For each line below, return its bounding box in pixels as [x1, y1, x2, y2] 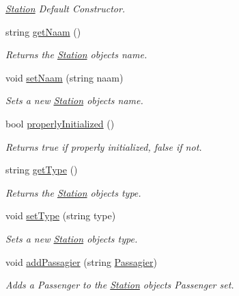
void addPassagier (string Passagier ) [5, 254, 157, 269]
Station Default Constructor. [5, 1, 126, 15]
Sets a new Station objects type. [5, 231, 138, 245]
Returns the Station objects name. [5, 47, 147, 62]
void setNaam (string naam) [5, 70, 124, 84]
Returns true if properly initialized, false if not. [5, 139, 202, 153]
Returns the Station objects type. [5, 185, 141, 199]
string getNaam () [5, 24, 81, 38]
